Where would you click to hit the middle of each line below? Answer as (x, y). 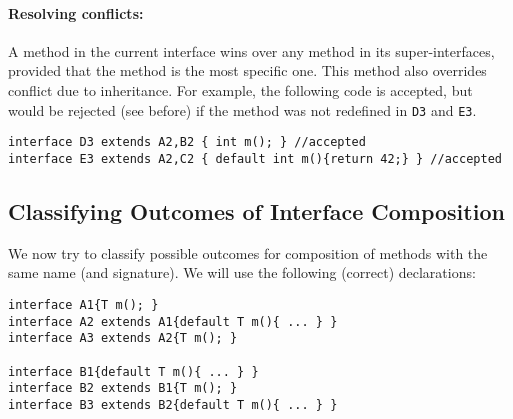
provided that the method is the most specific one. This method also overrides (247, 70)
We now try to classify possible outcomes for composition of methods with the (248, 252)
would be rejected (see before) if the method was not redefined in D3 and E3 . (242, 109)
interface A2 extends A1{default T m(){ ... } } (173, 321)
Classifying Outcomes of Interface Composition (256, 210)
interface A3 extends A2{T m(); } (123, 338)
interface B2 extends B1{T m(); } (123, 388)
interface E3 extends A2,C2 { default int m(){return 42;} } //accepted (255, 158)
